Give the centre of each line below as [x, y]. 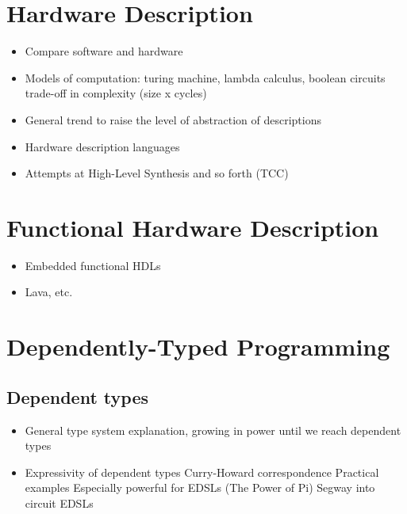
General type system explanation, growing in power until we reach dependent [213, 430]
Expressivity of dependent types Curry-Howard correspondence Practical [202, 472]
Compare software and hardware [104, 51]
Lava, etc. [49, 292]
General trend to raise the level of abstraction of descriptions [173, 119]
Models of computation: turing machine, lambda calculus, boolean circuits [205, 77]
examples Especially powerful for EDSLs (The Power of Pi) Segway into [200, 487]
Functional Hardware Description [193, 227]
